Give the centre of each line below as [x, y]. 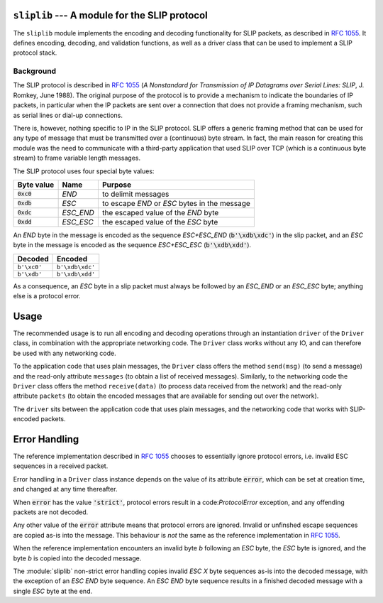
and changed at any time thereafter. [65, 489]
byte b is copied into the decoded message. [77, 558]
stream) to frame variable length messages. [77, 158]
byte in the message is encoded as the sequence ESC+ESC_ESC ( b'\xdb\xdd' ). [132, 245]
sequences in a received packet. [61, 466]
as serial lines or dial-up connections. [68, 115]
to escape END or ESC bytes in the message [176, 203]
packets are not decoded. [51, 512]
